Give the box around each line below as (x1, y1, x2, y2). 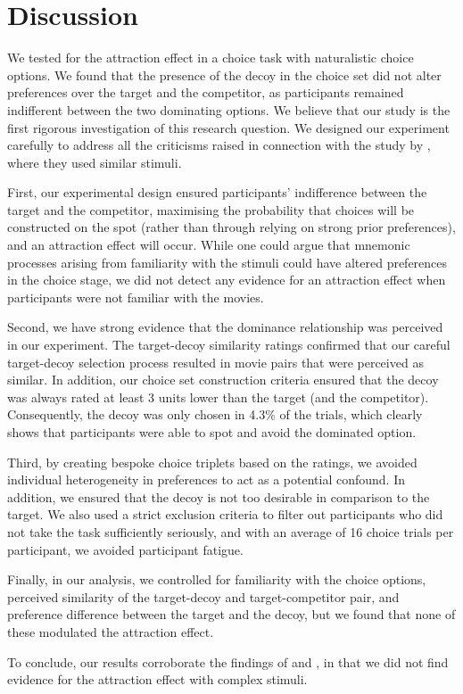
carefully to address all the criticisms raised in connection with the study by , (7, 136, 431, 154)
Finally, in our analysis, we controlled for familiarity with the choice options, (7, 570, 426, 589)
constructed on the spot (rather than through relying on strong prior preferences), (7, 218, 456, 236)
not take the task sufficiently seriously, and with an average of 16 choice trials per (7, 522, 454, 541)
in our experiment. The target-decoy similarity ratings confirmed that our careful (7, 335, 451, 354)
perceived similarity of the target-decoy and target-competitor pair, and (7, 587, 400, 606)
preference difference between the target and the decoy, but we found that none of (7, 605, 456, 624)
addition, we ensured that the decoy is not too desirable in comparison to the (7, 487, 430, 506)
